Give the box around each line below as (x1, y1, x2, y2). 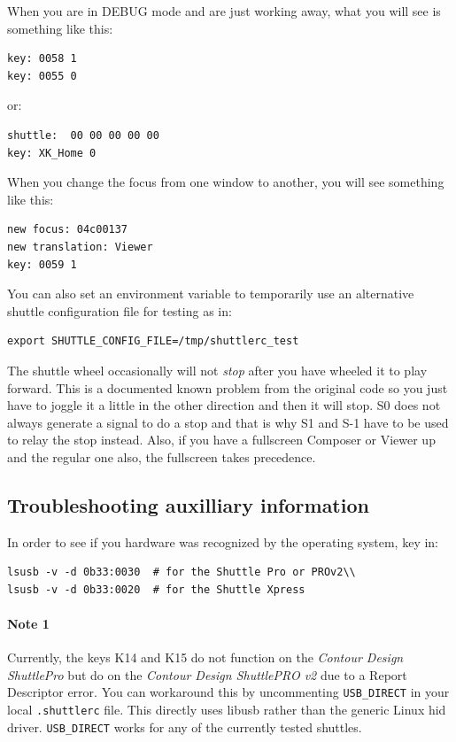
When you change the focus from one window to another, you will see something (7, 173, 444, 191)
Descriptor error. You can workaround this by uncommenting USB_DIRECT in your (7, 683, 450, 701)
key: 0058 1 (7, 52, 77, 66)
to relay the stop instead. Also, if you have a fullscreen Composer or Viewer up (7, 430, 436, 449)
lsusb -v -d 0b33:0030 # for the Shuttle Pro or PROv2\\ (7, 566, 356, 579)
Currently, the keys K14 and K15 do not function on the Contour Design (7, 648, 404, 667)
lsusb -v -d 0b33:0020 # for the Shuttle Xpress (7, 583, 305, 596)
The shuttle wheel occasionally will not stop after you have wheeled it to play (7, 360, 428, 379)
